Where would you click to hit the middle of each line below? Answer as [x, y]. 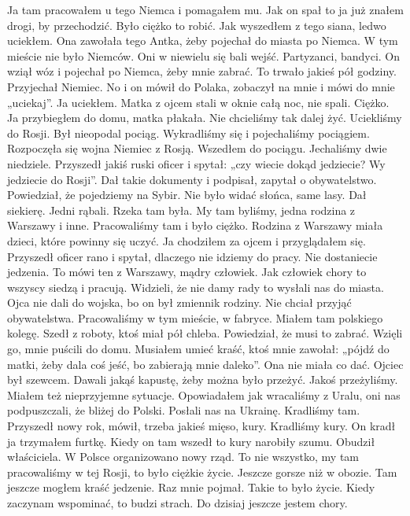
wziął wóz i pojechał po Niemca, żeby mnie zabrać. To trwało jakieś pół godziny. [202, 71]
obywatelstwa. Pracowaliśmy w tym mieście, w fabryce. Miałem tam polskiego [195, 317]
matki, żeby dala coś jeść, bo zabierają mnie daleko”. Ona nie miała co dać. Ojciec [205, 364]
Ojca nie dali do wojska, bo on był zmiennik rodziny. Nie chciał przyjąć [179, 302]
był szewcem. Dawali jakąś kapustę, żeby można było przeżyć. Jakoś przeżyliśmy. [203, 380]
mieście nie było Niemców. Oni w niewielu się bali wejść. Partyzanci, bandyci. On [204, 55]
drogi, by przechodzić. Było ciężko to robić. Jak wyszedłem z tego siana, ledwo [197, 25]
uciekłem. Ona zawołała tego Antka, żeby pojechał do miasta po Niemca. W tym [203, 41]
